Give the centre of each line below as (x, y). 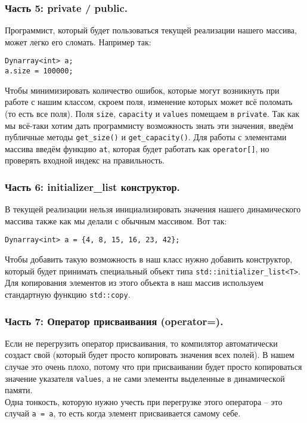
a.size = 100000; (39, 71)
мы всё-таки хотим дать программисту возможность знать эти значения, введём (149, 125)
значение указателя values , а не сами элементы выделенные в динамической (145, 378)
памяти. (19, 390)
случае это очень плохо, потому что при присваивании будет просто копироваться (153, 367)
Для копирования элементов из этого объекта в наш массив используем (134, 282)
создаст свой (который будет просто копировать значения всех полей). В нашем (150, 355)
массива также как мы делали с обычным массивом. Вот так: (116, 220)
